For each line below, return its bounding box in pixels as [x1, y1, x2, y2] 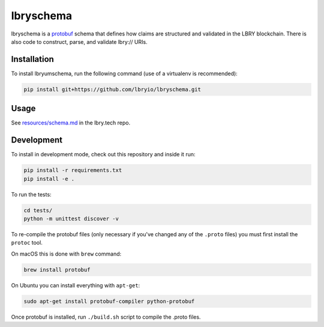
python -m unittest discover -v [23, 215, 119, 222]
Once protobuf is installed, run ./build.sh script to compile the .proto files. [11, 313, 201, 320]
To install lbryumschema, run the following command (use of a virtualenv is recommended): [11, 70, 238, 77]
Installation [11, 54, 54, 64]
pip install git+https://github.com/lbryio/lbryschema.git [23, 86, 201, 93]
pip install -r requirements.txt [23, 167, 122, 174]
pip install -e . [23, 175, 75, 182]
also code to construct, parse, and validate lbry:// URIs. [11, 38, 148, 45]
